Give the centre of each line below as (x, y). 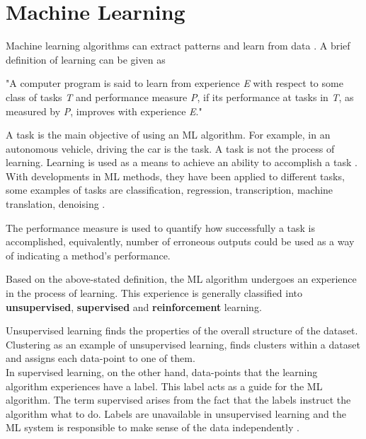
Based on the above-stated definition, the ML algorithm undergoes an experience (181, 279)
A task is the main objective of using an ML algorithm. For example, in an (168, 135)
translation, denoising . (56, 204)
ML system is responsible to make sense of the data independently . (153, 427)
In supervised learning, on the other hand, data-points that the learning (162, 372)
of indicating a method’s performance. (88, 255)
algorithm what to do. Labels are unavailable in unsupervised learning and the (176, 413)
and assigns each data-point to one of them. (101, 358)
